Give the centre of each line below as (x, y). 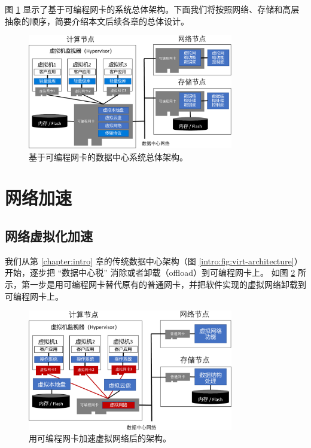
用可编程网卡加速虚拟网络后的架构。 (100, 438)
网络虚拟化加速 (49, 235)
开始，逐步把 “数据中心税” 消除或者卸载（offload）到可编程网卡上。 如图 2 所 (155, 272)
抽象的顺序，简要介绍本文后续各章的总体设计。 (97, 21)
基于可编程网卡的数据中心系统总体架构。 (108, 156)
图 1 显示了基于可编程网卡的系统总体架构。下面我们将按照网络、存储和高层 (152, 9)
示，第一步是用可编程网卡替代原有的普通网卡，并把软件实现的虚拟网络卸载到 (155, 284)
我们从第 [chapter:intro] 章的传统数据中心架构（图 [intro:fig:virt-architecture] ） (154, 260)
